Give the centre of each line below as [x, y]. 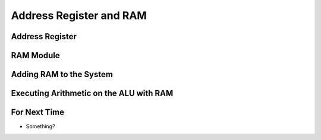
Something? [41, 126]
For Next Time [38, 112]
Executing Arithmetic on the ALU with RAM [92, 93]
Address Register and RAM [79, 15]
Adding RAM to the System [62, 74]
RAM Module [35, 55]
